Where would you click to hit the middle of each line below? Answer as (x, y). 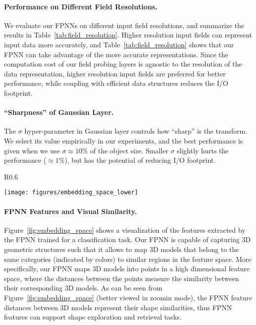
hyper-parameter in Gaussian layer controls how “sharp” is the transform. (136, 131)
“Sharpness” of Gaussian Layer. (59, 112)
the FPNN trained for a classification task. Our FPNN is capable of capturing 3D (128, 239)
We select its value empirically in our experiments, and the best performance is (124, 140)
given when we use (32, 150)
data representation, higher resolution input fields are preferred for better (115, 73)
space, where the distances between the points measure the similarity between (122, 278)
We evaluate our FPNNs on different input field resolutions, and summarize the (124, 25)
